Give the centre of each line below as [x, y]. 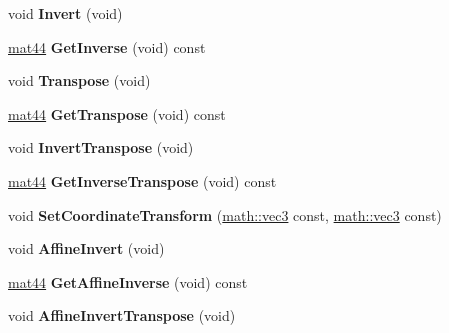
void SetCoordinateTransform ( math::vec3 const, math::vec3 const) [225, 214]
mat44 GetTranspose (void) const [117, 113]
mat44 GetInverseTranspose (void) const [142, 180]
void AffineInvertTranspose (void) [122, 315]
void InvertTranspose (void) [101, 147]
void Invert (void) [65, 13]
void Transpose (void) [79, 80]
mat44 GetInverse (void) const [107, 46]
